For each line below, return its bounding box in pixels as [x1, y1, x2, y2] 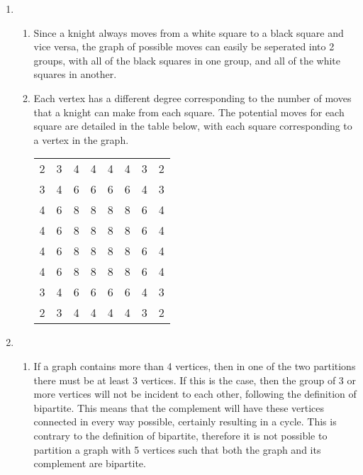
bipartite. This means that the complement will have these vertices [33, 400, 325, 415]
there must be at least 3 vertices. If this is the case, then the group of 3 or [33, 372, 356, 387]
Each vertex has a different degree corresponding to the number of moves [33, 90, 352, 105]
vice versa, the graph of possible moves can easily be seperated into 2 [33, 39, 335, 54]
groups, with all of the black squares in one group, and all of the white [33, 52, 341, 67]
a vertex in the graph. [33, 132, 129, 147]
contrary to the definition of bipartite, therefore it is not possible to [33, 428, 328, 442]
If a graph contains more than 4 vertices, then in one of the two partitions [33, 358, 356, 373]
